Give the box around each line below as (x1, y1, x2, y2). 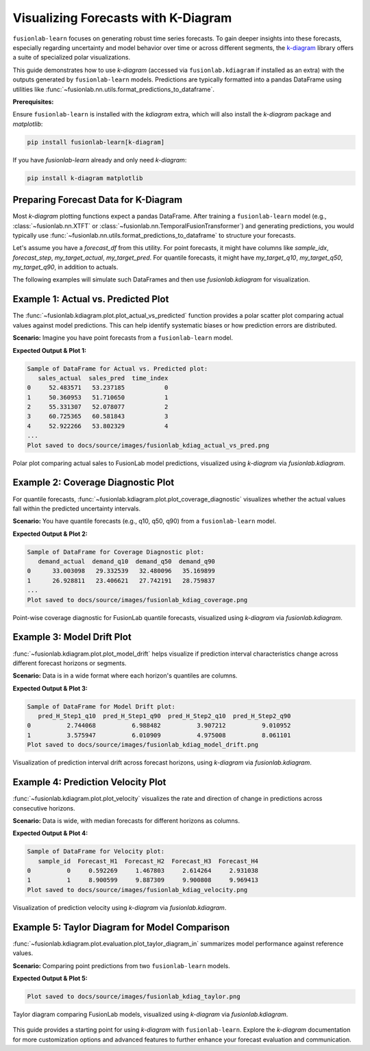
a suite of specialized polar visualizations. (12, 53, 130, 62)
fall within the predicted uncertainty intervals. (12, 504, 140, 512)
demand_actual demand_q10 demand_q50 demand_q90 (38, 558, 215, 565)
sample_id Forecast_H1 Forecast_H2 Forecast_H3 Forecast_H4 (38, 857, 259, 865)
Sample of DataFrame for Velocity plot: (27, 848, 164, 856)
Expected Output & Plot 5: (12, 974, 88, 982)
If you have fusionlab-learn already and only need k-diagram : (12, 156, 187, 164)
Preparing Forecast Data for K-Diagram (12, 194, 183, 206)
